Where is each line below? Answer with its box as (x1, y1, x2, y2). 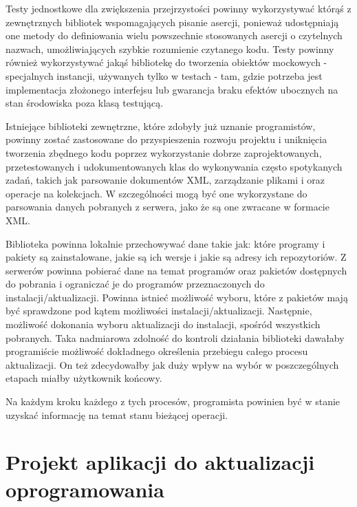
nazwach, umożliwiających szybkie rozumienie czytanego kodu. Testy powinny (6, 41, 334, 56)
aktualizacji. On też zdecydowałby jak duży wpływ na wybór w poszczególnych (6, 357, 339, 371)
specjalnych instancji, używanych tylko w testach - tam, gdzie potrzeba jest (6, 68, 323, 83)
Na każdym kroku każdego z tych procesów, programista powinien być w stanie (6, 394, 340, 409)
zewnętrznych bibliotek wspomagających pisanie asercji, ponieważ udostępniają (6, 14, 339, 29)
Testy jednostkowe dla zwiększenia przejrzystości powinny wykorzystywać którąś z (6, 1, 351, 15)
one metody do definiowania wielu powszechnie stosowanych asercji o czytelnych (6, 28, 343, 43)
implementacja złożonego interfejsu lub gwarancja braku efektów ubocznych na (6, 82, 338, 96)
